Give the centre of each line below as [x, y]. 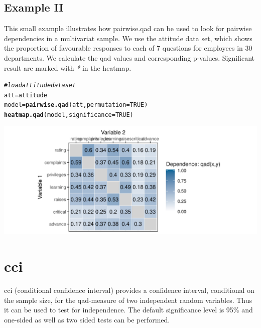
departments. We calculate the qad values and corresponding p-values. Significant [129, 57]
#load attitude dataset [40, 86]
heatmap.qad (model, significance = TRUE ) [69, 115]
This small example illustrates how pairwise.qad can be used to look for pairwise [128, 28]
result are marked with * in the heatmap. [68, 67]
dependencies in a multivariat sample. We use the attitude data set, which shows [128, 38]
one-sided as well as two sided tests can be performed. [87, 319]
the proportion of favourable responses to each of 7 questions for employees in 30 [128, 48]
